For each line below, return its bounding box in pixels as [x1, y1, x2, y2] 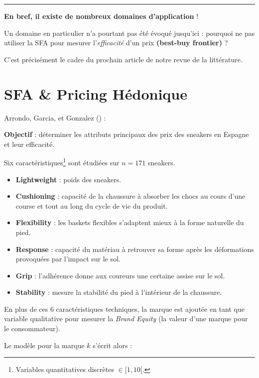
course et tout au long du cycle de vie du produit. [15, 200, 168, 211]
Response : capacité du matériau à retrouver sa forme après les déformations [15, 244, 254, 254]
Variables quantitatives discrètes [15, 364, 114, 375]
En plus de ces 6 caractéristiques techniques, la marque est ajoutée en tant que [4, 303, 245, 314]
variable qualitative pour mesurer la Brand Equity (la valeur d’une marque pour [4, 313, 248, 324]
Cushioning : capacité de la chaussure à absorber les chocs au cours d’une [15, 191, 246, 201]
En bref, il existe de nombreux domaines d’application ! [4, 11, 199, 21]
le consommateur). [4, 323, 60, 334]
